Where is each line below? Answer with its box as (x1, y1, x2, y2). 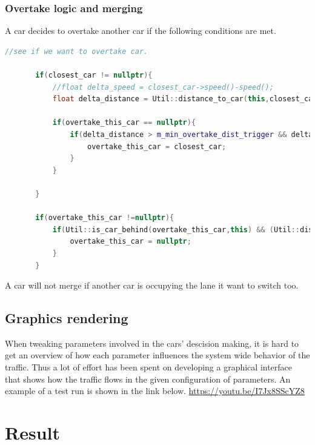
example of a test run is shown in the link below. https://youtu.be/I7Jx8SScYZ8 (5, 384, 305, 397)
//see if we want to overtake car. (5, 47, 148, 56)
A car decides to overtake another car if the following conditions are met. (5, 24, 276, 37)
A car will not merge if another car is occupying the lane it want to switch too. (5, 279, 299, 292)
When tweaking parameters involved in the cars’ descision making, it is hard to (5, 336, 299, 349)
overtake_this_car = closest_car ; (87, 142, 227, 151)
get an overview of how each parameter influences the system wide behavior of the (5, 349, 310, 361)
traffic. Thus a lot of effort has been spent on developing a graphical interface (5, 361, 293, 373)
